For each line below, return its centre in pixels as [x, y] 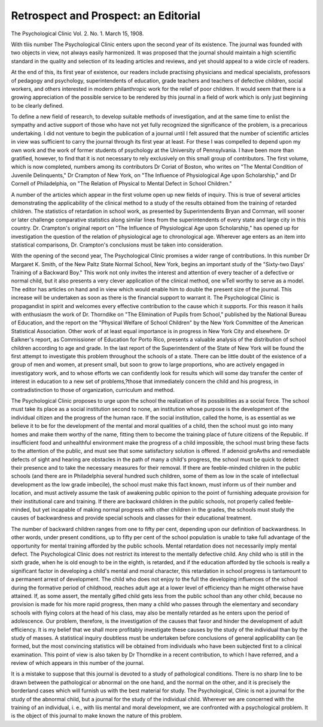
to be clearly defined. [37, 105]
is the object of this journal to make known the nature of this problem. [97, 716]
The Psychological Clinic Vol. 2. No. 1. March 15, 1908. [77, 34]
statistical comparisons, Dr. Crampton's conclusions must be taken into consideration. [117, 245]
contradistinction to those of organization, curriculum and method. [93, 390]
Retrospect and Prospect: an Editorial [106, 16]
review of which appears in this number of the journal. [78, 663]
